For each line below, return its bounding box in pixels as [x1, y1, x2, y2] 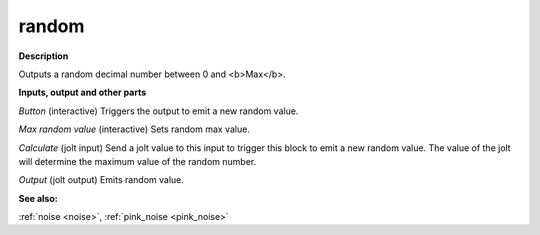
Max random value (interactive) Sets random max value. [18, 123, 250, 135]
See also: [18, 192, 59, 204]
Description [18, 50, 69, 62]
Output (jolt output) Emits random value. [18, 174, 185, 186]
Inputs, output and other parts [18, 86, 147, 99]
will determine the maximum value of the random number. [18, 155, 257, 167]
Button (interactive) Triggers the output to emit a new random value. [18, 105, 299, 117]
